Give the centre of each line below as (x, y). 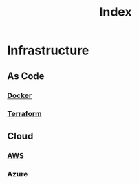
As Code (26, 76)
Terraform (25, 114)
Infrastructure (48, 50)
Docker (20, 95)
